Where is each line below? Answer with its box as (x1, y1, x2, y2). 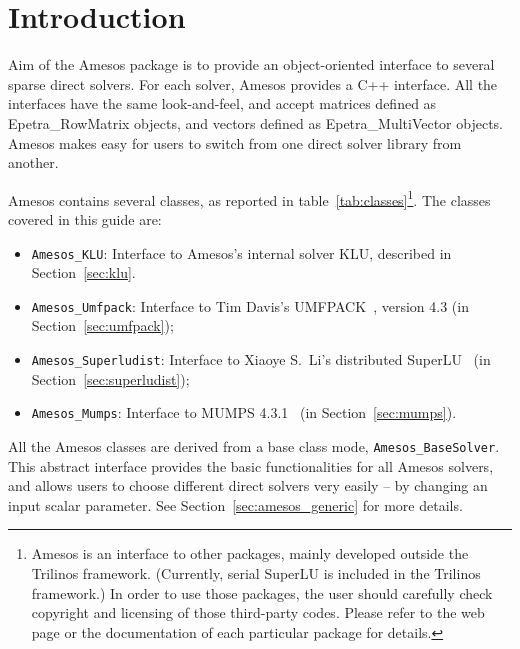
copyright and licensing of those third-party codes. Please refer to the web (31, 602, 485, 623)
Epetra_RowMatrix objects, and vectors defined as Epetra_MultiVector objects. (8, 112, 504, 133)
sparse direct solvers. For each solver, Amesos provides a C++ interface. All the (8, 73, 498, 94)
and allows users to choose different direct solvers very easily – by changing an (8, 475, 488, 496)
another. (8, 152, 59, 173)
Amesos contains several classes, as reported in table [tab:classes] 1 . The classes (8, 186, 491, 210)
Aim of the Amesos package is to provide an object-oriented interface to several (8, 54, 495, 75)
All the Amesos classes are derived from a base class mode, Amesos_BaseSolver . (8, 435, 500, 456)
